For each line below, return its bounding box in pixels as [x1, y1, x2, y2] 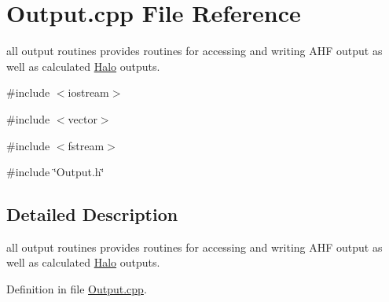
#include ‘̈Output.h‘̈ [6, 164, 105, 180]
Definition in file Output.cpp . [6, 281, 147, 297]
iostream [68, 84, 109, 101]
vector [68, 110, 97, 127]
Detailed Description [6, 202, 178, 226]
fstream [68, 137, 105, 153]
